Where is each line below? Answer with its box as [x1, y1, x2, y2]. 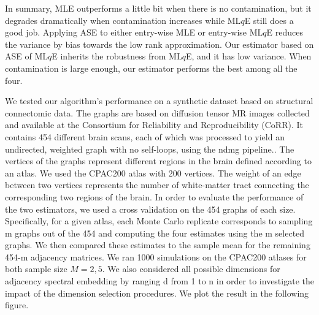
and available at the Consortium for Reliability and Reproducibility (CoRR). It [5, 118, 303, 131]
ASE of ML [5, 50, 48, 63]
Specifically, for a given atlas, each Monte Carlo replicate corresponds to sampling [5, 214, 313, 227]
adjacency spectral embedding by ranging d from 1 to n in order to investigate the [5, 275, 314, 287]
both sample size [5, 262, 67, 275]
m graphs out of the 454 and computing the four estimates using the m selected [5, 226, 305, 239]
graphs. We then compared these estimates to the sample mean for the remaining [5, 238, 310, 251]
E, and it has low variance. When [185, 50, 312, 63]
